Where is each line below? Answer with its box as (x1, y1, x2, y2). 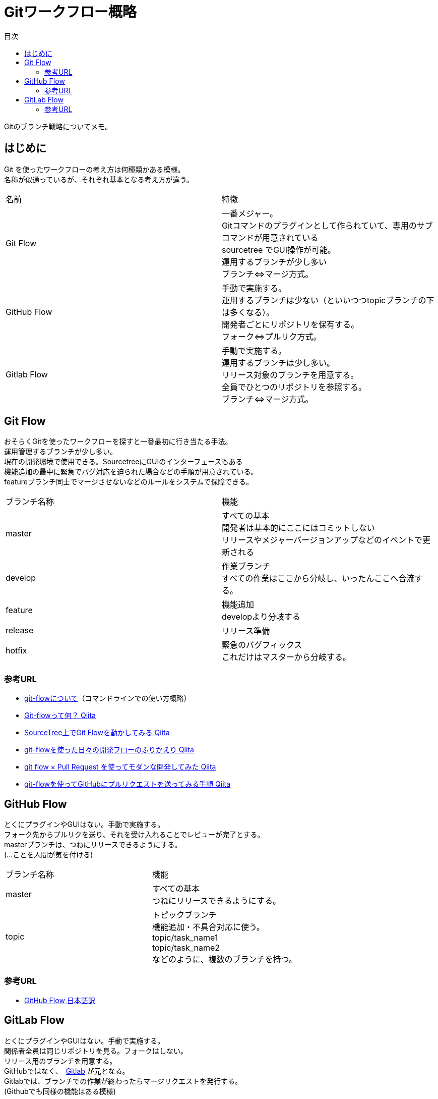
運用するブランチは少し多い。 (222, 357, 335, 368)
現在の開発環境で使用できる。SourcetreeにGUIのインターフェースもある (4, 457, 243, 466)
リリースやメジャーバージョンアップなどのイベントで (222, 535, 422, 545)
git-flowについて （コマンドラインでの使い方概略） (24, 694, 191, 703)
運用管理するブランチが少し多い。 (4, 447, 117, 456)
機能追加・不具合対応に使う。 (152, 922, 265, 932)
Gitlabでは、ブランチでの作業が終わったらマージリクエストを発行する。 (4, 1076, 242, 1085)
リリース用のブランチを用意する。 (4, 1056, 117, 1065)
